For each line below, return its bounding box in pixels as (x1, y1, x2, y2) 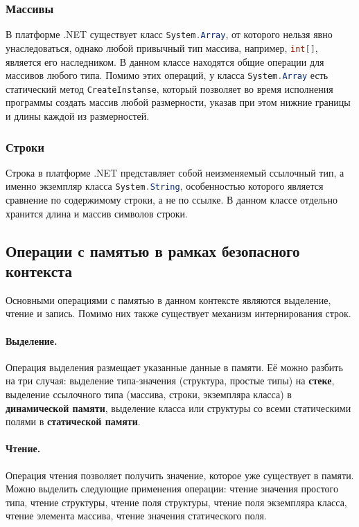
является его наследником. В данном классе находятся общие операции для (6, 54, 324, 69)
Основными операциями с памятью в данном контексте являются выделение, (6, 292, 331, 307)
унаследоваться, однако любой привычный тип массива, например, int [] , (6, 40, 318, 55)
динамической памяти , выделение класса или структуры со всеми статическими (6, 400, 351, 415)
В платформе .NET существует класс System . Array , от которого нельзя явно (6, 27, 333, 42)
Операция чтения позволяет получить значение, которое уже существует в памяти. (6, 467, 354, 482)
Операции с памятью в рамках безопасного (6, 240, 300, 261)
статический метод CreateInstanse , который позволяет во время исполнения (6, 81, 333, 96)
